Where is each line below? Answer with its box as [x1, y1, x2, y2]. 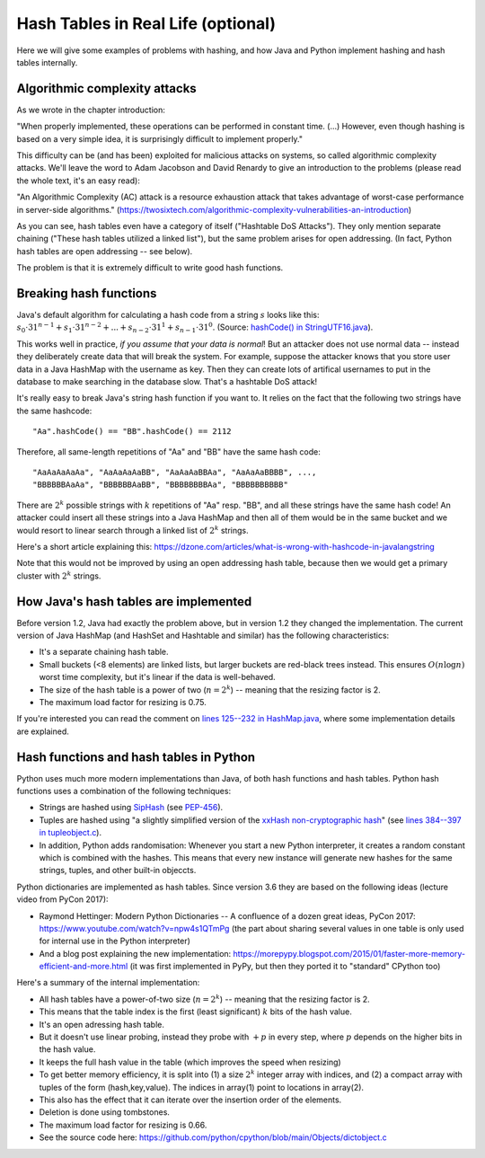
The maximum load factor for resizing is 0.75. [39, 696, 207, 707]
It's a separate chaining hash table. [39, 647, 170, 658]
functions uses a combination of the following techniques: [16, 786, 232, 797]
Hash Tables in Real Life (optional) [16, 13, 277, 33]
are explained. [16, 726, 69, 737]
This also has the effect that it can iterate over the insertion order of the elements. [39, 1094, 342, 1105]
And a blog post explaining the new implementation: [39, 948, 232, 959]
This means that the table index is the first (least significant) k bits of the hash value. [39, 1006, 352, 1017]
